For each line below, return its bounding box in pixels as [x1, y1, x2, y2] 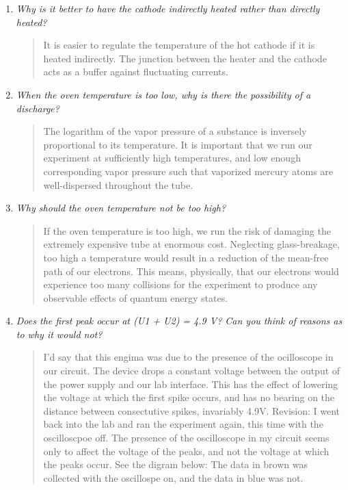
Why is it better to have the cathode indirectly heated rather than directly [16, 1, 320, 15]
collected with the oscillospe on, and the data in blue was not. [43, 470, 304, 485]
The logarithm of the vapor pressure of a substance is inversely [43, 124, 307, 138]
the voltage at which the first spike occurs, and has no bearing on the [43, 390, 335, 404]
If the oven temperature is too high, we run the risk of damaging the [43, 223, 331, 237]
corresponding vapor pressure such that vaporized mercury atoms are [43, 164, 334, 178]
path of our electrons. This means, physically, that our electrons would [43, 263, 339, 278]
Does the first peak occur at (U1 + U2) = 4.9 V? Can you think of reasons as [16, 313, 343, 328]
